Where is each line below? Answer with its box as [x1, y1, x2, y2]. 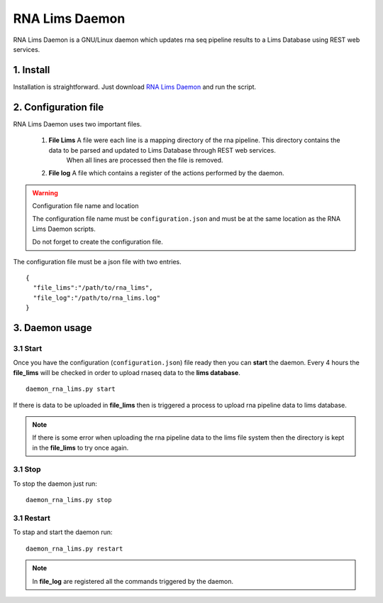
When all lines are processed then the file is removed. [66, 156, 223, 164]
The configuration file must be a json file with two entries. [13, 257, 182, 266]
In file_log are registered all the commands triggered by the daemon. [32, 577, 234, 585]
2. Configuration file [13, 101, 104, 113]
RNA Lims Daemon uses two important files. [13, 119, 142, 128]
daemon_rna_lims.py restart [26, 544, 123, 553]
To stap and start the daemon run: [13, 528, 113, 536]
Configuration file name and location [32, 202, 139, 210]
